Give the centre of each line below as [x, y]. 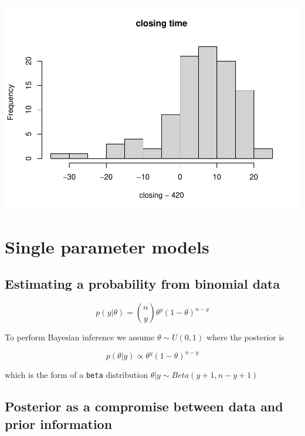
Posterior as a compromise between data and [144, 406]
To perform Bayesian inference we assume [80, 337]
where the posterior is [245, 337]
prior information [59, 423]
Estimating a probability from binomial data [143, 284]
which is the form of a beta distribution [76, 375]
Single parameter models [107, 246]
